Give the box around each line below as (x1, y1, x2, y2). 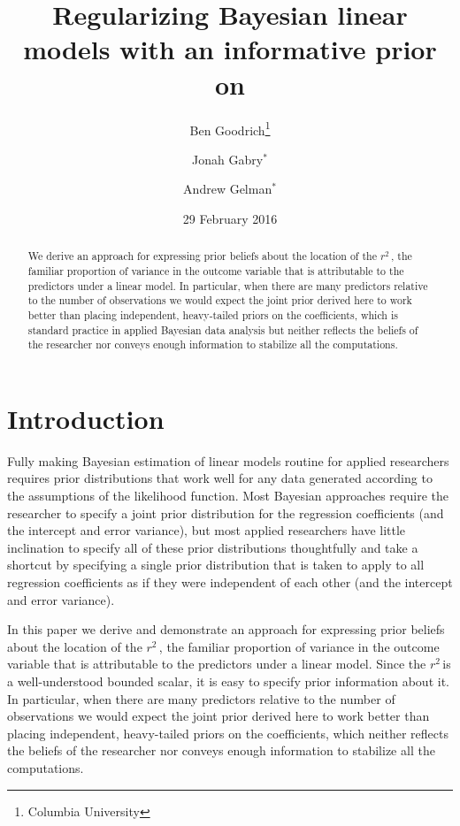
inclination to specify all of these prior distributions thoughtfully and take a (7, 538, 418, 556)
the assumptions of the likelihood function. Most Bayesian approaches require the (7, 486, 448, 505)
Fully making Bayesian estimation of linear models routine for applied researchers (7, 451, 449, 470)
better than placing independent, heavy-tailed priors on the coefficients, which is (27, 307, 398, 322)
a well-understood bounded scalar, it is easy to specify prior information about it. (7, 671, 449, 690)
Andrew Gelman (183, 180, 272, 198)
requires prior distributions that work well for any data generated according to (7, 469, 433, 487)
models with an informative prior (23, 31, 437, 67)
